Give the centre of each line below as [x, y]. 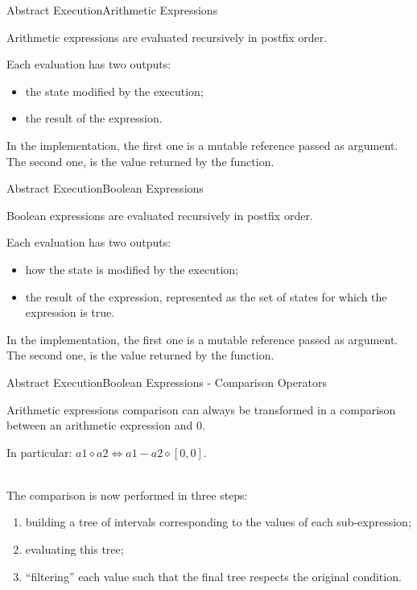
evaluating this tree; [74, 549]
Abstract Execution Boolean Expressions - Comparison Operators [167, 382]
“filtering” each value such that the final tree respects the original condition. [213, 576]
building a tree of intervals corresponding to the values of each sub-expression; [218, 522]
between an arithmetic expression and [100, 425]
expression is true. [70, 312]
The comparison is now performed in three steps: [127, 494]
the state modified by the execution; [114, 91]
